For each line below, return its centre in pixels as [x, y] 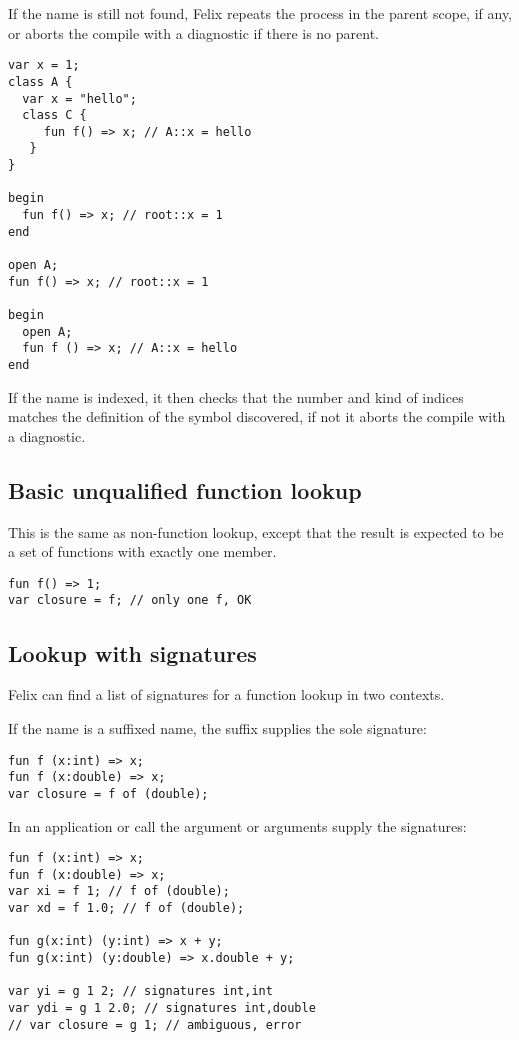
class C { [54, 115]
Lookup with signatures [132, 652]
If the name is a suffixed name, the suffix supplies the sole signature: [217, 727]
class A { [40, 81]
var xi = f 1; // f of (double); [119, 891]
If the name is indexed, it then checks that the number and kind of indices [236, 396]
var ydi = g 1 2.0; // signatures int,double [162, 1008]
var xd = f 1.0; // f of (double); [126, 908]
